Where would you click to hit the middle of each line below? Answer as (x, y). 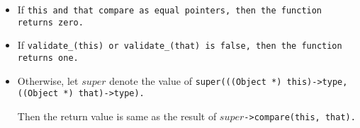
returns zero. (50, 22)
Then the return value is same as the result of (117, 116)
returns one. (48, 58)
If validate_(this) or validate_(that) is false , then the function (180, 45)
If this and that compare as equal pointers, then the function (170, 9)
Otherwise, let (48, 80)
